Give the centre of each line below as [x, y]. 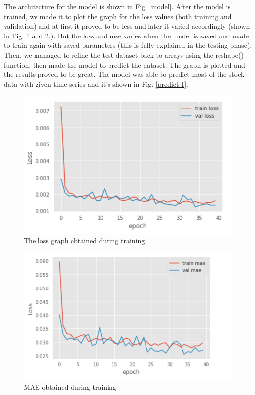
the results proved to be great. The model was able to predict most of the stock [124, 74]
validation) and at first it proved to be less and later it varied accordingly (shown [127, 26]
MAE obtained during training [70, 387]
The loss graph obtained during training [84, 240]
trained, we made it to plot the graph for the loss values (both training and [118, 16]
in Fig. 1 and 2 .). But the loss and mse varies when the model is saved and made [126, 35]
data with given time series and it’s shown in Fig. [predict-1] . [96, 84]
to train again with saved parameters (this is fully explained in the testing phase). [128, 45]
